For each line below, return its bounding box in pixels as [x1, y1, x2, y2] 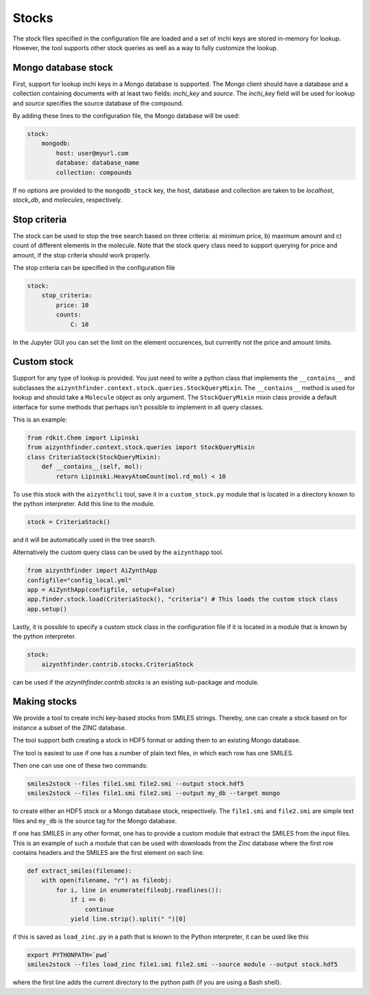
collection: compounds [56, 168, 133, 176]
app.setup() [27, 605, 68, 613]
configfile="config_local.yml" [27, 576, 133, 584]
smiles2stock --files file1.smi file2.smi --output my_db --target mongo [27, 790, 280, 797]
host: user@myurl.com [56, 149, 129, 157]
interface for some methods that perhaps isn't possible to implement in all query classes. [12, 402, 264, 411]
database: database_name [56, 159, 140, 167]
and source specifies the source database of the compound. [12, 99, 184, 107]
